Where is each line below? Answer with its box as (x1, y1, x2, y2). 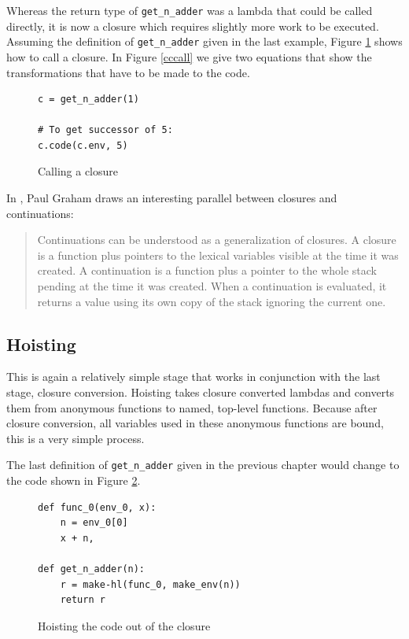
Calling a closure (38, 163, 119, 179)
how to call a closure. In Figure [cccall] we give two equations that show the (6, 48, 372, 65)
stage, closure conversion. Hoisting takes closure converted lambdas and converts (6, 384, 395, 401)
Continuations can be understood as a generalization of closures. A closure (37, 231, 396, 248)
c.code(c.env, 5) (38, 139, 128, 151)
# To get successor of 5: (38, 124, 173, 136)
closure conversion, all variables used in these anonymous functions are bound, (6, 415, 384, 431)
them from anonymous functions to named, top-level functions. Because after (6, 399, 378, 416)
